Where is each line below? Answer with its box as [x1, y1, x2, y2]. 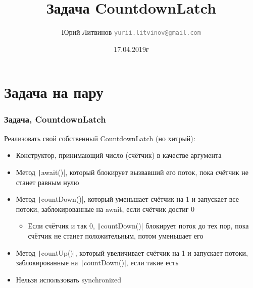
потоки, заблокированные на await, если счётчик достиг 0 [16, 203, 195, 214]
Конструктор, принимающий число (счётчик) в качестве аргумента [16, 150, 222, 160]
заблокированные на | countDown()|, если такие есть [16, 257, 179, 268]
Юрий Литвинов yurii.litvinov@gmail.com [62, 27, 201, 37]
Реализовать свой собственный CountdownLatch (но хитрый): [4, 133, 195, 143]
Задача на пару [4, 82, 104, 102]
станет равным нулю [16, 177, 79, 187]
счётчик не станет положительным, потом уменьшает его [28, 231, 204, 241]
